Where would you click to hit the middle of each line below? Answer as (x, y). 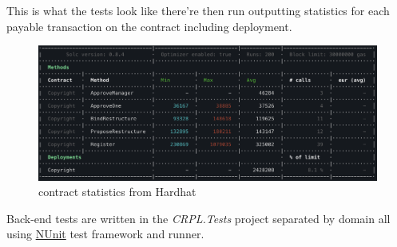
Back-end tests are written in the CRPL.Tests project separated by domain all (198, 218)
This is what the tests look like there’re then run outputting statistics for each (198, 10)
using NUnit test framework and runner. (105, 234)
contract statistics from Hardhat (117, 192)
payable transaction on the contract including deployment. (149, 26)
